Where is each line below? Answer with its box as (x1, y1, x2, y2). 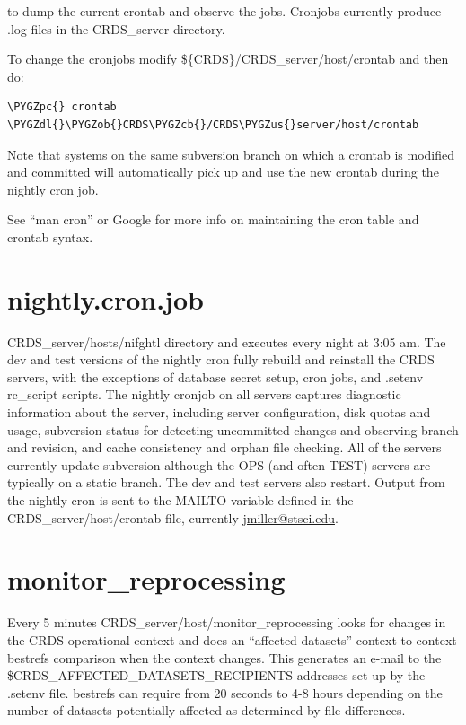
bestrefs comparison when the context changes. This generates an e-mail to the (7, 648, 442, 667)
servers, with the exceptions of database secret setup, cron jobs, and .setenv (7, 367, 424, 386)
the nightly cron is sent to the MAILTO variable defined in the (7, 491, 354, 509)
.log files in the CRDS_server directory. (7, 19, 225, 38)
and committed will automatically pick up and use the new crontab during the (7, 162, 439, 181)
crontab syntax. (7, 227, 93, 246)
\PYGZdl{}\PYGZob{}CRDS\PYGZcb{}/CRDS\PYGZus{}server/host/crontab (7, 118, 419, 131)
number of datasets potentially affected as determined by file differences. (7, 701, 406, 720)
